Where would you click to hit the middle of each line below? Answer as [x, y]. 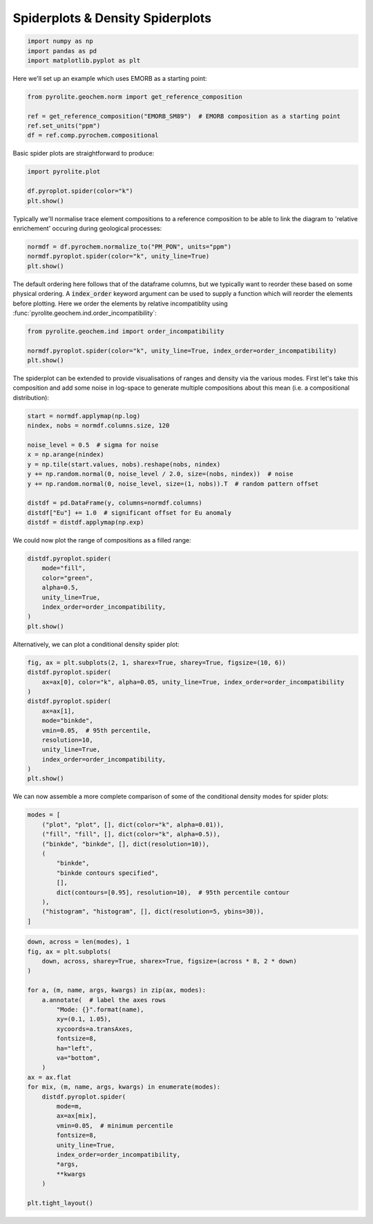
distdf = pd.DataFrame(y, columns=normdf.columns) [115, 503]
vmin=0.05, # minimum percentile [115, 1126]
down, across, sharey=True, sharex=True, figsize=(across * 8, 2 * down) [169, 961]
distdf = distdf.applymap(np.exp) [86, 522]
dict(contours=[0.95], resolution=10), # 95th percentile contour [173, 892]
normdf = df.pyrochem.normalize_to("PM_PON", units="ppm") [129, 246]
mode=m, [69, 1106]
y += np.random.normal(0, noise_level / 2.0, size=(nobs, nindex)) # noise [160, 474]
